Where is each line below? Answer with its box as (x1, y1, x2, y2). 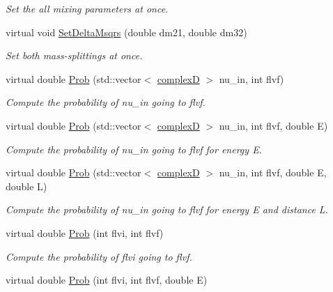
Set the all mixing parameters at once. (6, 1, 169, 15)
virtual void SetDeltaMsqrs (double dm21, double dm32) (6, 24, 247, 39)
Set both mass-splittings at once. (6, 48, 143, 63)
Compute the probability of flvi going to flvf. (6, 249, 192, 263)
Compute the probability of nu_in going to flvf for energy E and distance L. (6, 202, 328, 217)
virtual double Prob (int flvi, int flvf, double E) (6, 272, 208, 287)
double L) (6, 178, 47, 193)
